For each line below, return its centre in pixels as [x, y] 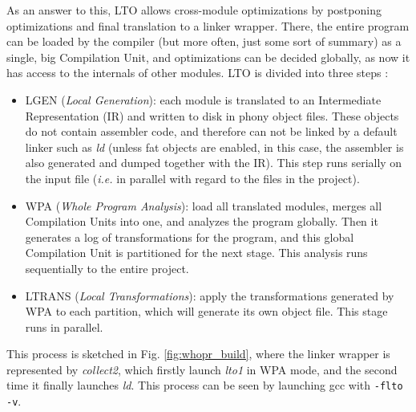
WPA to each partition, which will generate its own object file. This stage [206, 311]
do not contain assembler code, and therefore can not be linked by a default [211, 131]
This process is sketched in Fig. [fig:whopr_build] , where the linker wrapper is [198, 354]
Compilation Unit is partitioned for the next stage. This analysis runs [196, 253]
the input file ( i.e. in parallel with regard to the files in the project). [192, 178]
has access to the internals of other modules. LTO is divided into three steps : [198, 73]
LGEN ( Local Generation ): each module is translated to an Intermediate [203, 99]
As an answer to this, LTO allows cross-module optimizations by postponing [194, 10]
